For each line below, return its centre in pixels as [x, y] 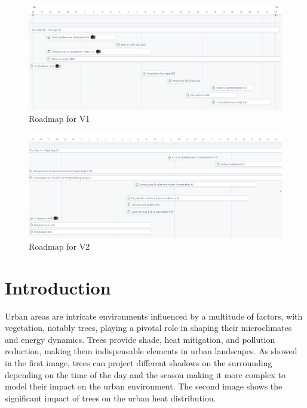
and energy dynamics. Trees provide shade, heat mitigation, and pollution [140, 339]
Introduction [58, 287]
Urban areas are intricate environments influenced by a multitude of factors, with [154, 316]
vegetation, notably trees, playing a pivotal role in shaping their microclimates [148, 328]
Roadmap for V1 [59, 118]
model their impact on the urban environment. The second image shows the [144, 386]
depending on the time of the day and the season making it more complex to [145, 374]
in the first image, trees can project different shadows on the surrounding [139, 362]
